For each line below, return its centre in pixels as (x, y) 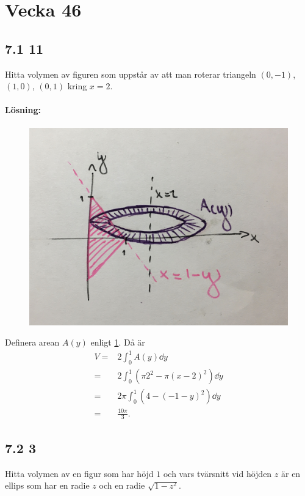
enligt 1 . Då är (118, 342)
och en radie (122, 485)
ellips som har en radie (47, 485)
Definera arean (32, 342)
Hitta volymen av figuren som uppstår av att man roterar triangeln (131, 74)
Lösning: (23, 110)
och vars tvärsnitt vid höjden (217, 473)
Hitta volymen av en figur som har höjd (79, 473)
